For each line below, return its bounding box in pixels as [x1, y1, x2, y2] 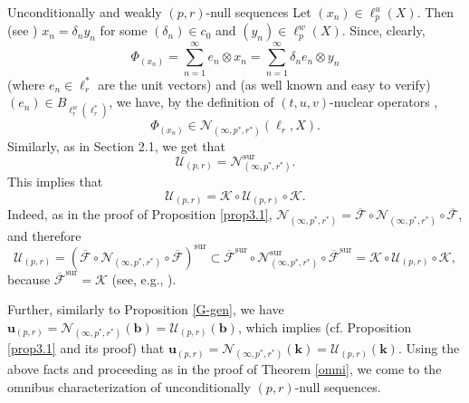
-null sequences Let [206, 3, 311, 21]
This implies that [7, 172, 103, 191]
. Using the [397, 339, 460, 358]
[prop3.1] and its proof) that [7, 339, 165, 358]
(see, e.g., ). [111, 269, 177, 288]
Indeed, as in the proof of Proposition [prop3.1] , [7, 205, 273, 224]
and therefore [7, 225, 81, 245]
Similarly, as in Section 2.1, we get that [7, 136, 225, 155]
